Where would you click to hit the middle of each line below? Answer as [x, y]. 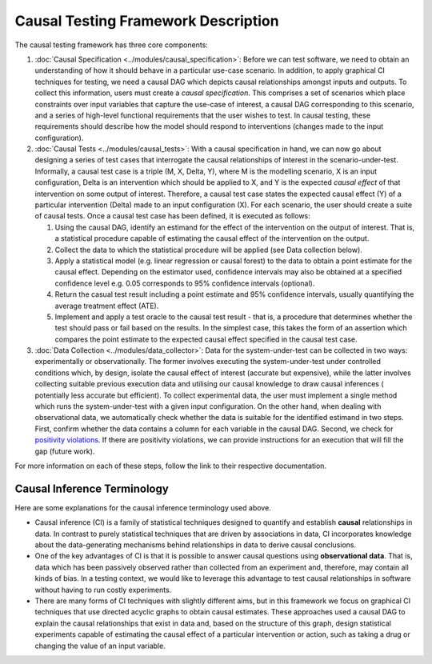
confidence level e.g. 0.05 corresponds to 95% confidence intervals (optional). [185, 283]
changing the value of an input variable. [100, 646]
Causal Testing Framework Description [147, 21]
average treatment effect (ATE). [107, 306]
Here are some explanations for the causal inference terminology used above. [143, 507]
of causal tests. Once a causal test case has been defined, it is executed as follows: [173, 216]
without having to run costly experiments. [103, 590]
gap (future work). [65, 451]
